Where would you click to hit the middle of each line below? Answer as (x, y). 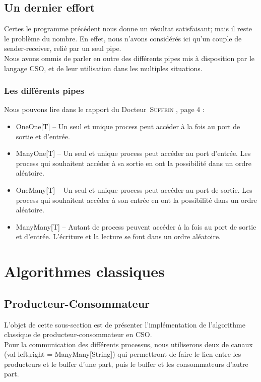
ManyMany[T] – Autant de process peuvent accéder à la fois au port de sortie (136, 226)
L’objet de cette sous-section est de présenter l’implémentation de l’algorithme (125, 324)
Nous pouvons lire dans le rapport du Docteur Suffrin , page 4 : (104, 109)
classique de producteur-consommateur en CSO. (78, 334)
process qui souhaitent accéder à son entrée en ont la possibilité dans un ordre (137, 200)
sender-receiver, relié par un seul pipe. (63, 48)
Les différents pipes (44, 91)
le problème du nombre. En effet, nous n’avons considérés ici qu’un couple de (123, 38)
